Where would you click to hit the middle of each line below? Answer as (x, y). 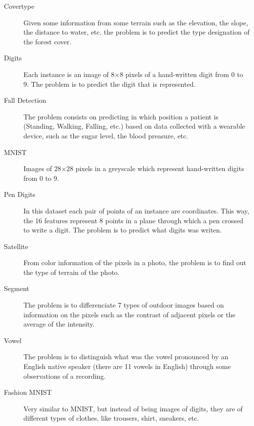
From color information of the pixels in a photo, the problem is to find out (135, 262)
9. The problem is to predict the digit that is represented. (110, 84)
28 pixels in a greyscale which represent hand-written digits (155, 168)
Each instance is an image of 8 (69, 74)
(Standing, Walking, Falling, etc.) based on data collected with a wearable (134, 126)
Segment (17, 288)
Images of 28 (42, 168)
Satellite (16, 246)
